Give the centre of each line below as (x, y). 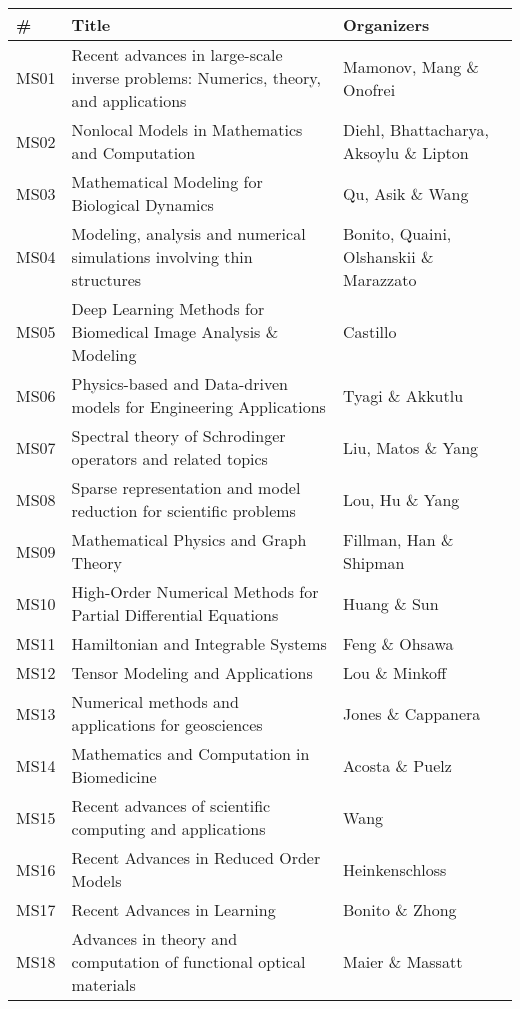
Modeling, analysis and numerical (188, 233)
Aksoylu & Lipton (406, 152)
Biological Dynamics (142, 204)
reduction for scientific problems (183, 510)
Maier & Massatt (403, 961)
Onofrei (369, 89)
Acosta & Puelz (397, 765)
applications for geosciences (167, 724)
